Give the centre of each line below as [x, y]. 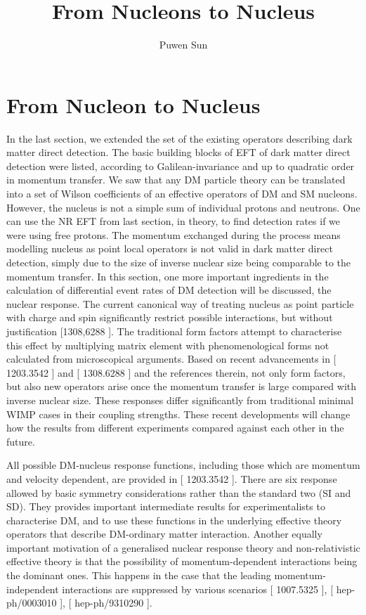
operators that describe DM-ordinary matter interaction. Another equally [164, 534]
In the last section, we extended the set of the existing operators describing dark [179, 138]
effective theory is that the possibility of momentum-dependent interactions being [182, 561]
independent [33, 589]
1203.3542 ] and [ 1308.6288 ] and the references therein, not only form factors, [176, 372]
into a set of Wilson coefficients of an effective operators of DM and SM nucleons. [182, 194]
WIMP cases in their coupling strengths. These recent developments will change [178, 414]
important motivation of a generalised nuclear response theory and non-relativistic [183, 547]
